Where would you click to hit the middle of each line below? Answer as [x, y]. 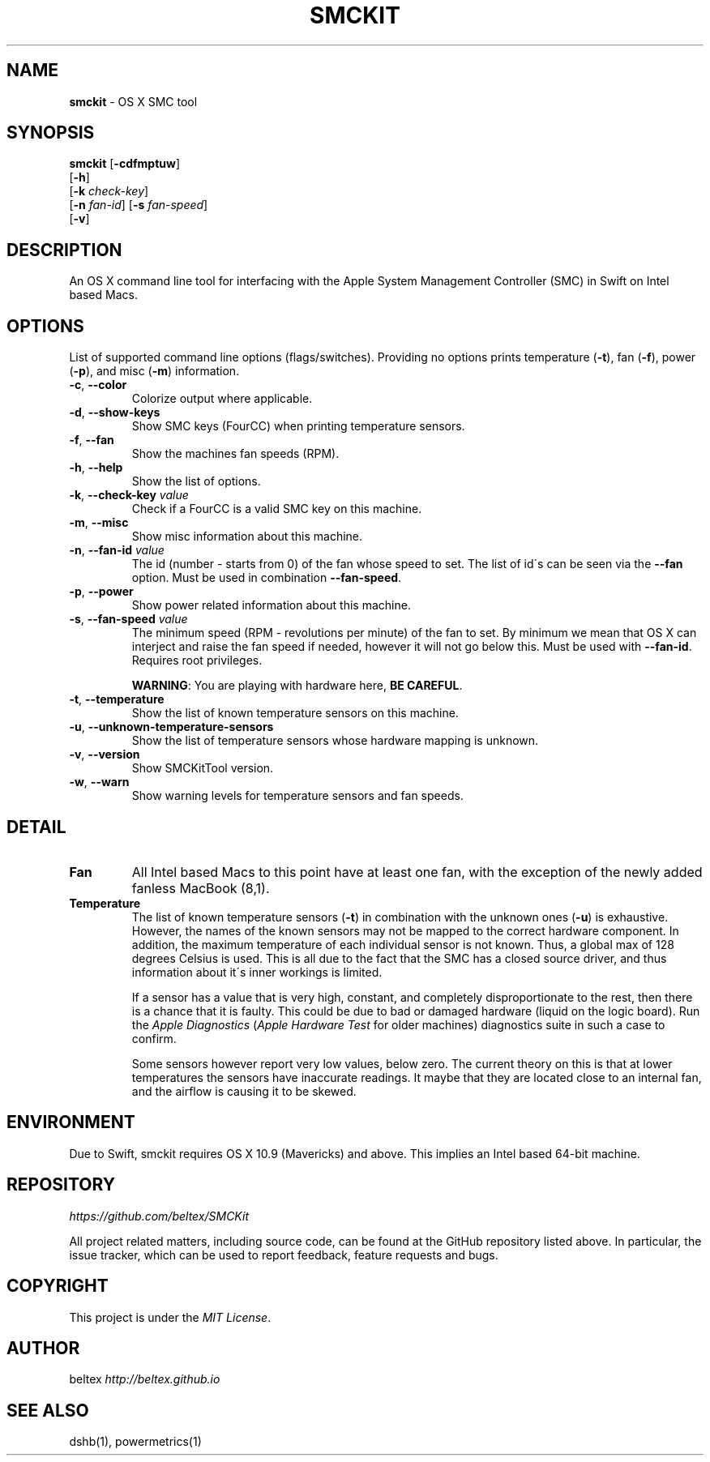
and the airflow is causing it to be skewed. [244, 1091]
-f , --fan [92, 440]
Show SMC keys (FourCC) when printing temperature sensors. [298, 426]
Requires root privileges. [197, 660]
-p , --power [101, 592]
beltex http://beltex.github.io [145, 1379]
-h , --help [96, 468]
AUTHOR [43, 1348]
